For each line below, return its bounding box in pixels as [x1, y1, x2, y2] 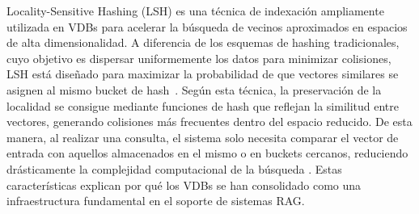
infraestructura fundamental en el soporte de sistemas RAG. [6, 192, 305, 209]
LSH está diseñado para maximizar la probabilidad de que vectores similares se [6, 65, 399, 82]
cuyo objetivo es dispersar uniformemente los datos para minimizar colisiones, [6, 49, 391, 66]
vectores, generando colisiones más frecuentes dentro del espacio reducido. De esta [6, 113, 413, 130]
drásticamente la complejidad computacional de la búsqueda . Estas [6, 160, 342, 177]
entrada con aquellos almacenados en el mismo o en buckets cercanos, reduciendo [6, 145, 408, 162]
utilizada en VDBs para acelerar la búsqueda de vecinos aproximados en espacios [6, 18, 408, 35]
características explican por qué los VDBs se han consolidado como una [6, 176, 362, 193]
